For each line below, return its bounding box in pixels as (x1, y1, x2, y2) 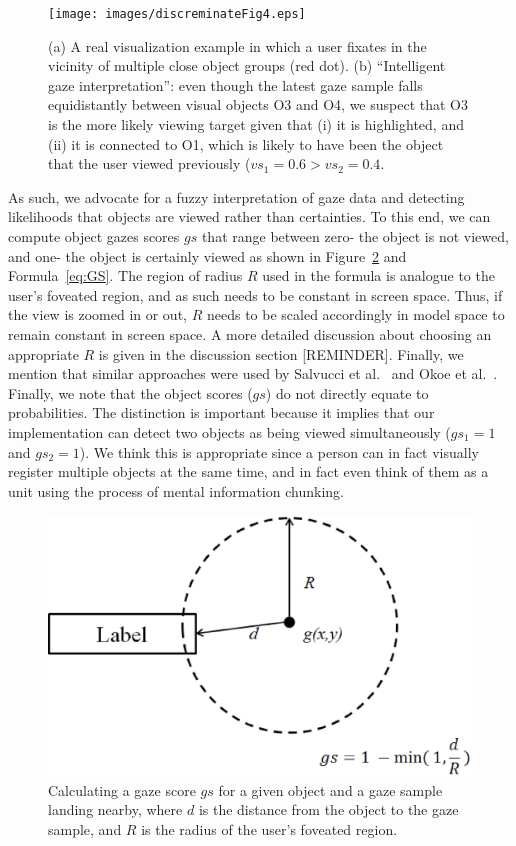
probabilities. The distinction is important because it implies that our (8, 402, 435, 423)
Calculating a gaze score (48, 779, 196, 800)
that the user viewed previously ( (48, 153, 251, 174)
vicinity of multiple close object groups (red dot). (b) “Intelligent (48, 55, 446, 76)
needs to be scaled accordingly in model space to (206, 304, 505, 325)
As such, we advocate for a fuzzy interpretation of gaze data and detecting (8, 186, 465, 207)
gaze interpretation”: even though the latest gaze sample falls (48, 74, 423, 95)
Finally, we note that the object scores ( (8, 382, 253, 403)
